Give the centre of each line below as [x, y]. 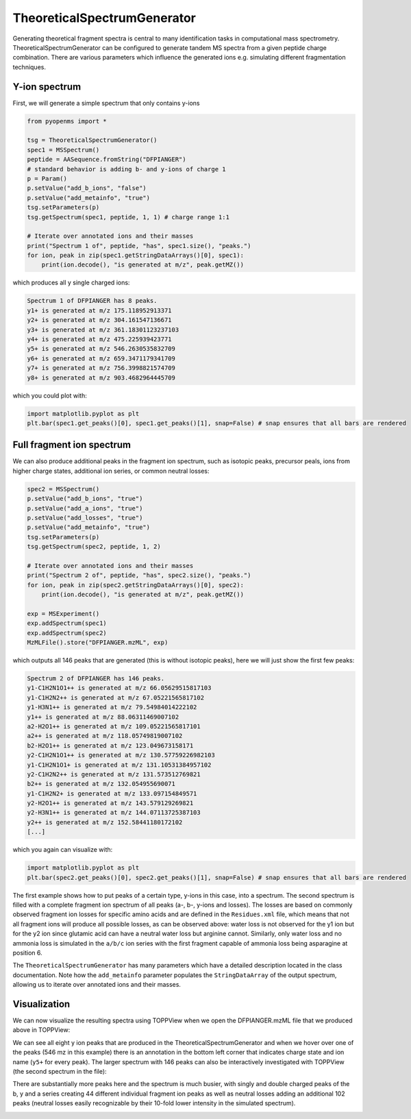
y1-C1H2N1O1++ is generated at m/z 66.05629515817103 [119, 688]
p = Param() [47, 179]
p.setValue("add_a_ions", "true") [85, 508]
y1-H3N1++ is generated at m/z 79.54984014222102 [112, 707]
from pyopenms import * [67, 121]
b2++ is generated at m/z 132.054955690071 [101, 784]
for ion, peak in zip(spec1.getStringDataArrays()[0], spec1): [136, 256]
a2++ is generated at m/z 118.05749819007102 [105, 736]
